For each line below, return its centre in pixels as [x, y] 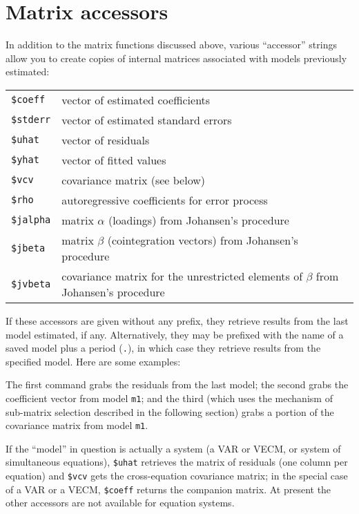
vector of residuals [106, 140]
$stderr [31, 120]
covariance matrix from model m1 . [77, 425]
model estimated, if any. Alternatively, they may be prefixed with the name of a [175, 334]
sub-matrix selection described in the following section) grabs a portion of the [170, 411]
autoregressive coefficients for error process [165, 200]
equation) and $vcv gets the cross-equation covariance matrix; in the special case [177, 476]
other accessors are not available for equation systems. [120, 503]
